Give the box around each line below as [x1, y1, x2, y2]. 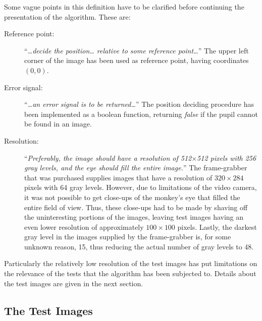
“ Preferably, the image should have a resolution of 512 [24, 152, 192, 163]
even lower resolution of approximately [24, 221, 144, 232]
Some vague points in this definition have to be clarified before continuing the [4, 2, 244, 12]
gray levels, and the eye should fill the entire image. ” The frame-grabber [24, 162, 247, 173]
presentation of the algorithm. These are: [4, 11, 131, 22]
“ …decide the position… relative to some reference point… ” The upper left [24, 45, 249, 55]
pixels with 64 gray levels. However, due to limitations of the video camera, [24, 182, 257, 192]
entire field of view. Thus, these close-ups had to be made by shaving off [24, 202, 248, 212]
